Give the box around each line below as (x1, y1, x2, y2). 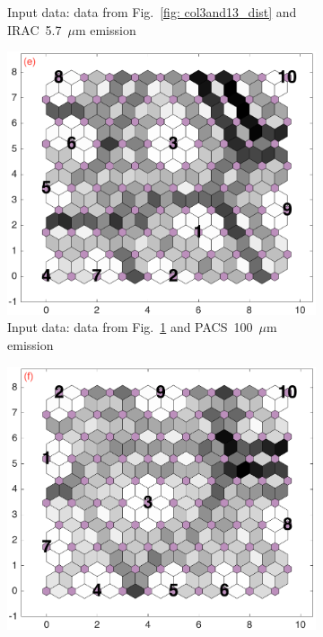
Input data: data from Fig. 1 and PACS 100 (7, 318, 253, 336)
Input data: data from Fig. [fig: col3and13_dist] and (7, 3, 297, 21)
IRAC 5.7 (7, 20, 62, 39)
